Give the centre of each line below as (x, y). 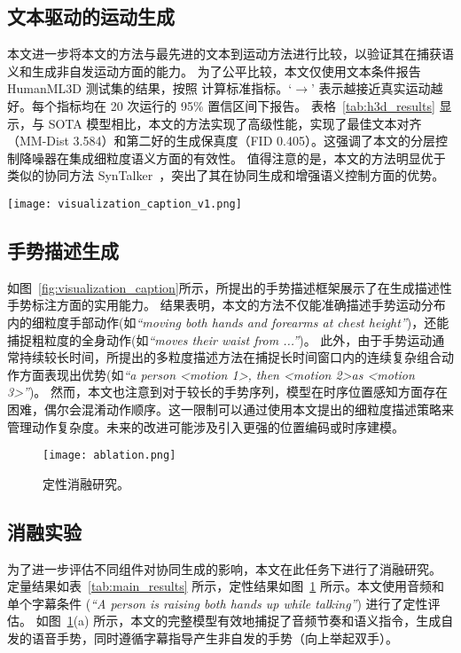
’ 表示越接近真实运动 (371, 88)
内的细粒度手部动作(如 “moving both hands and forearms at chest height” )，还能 (228, 322)
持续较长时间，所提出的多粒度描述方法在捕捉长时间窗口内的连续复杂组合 (230, 357)
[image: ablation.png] (109, 456)
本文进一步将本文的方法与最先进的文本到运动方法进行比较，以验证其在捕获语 (230, 54)
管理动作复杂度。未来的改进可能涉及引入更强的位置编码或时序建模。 (206, 426)
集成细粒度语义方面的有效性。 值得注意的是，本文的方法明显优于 (257, 157)
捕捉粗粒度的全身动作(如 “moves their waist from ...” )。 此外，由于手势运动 (220, 339)
